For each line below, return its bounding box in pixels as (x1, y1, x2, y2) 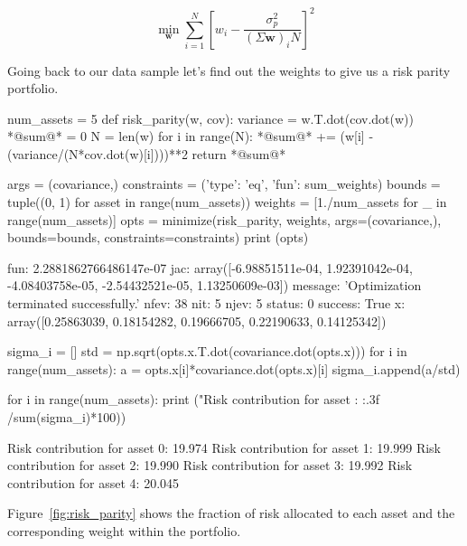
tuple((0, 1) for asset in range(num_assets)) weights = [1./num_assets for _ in (7, 193, 447, 212)
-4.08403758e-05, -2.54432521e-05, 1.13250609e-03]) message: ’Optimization (7, 276, 422, 295)
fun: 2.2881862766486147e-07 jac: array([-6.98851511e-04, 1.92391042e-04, (7, 258, 413, 277)
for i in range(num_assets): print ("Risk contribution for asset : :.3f (7, 390, 380, 409)
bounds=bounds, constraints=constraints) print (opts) (7, 228, 309, 247)
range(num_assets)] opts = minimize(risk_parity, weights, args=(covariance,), (7, 210, 442, 229)
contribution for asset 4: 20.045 (7, 473, 180, 492)
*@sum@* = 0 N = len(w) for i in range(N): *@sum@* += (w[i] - (7, 127, 374, 146)
